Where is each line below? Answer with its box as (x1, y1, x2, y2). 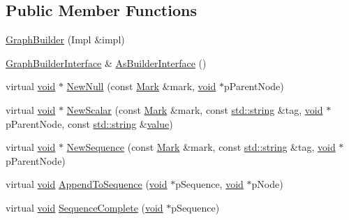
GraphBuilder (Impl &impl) (6, 32, 125, 47)
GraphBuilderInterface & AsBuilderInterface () (6, 55, 207, 70)
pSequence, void (175, 177, 244, 191)
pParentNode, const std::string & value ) (6, 116, 173, 131)
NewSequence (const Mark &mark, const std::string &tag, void (66, 140, 336, 154)
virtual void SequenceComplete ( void (6, 200, 163, 214)
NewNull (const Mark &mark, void (66, 79, 216, 94)
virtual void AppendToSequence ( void (6, 177, 168, 191)
